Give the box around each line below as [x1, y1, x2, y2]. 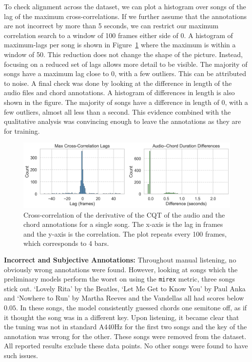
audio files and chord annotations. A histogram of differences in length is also [4, 87, 235, 98]
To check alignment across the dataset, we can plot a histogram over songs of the [4, 1, 246, 11]
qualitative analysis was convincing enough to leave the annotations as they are [4, 116, 241, 126]
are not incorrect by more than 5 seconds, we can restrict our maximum [4, 20, 219, 31]
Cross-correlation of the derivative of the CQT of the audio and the [23, 209, 225, 220]
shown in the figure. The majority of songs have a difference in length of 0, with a [4, 97, 248, 107]
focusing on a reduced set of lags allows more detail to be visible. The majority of [4, 59, 248, 69]
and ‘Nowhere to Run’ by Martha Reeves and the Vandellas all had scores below [4, 293, 244, 303]
